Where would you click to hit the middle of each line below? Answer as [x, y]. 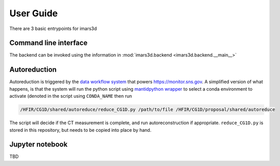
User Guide [34, 13]
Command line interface [48, 43]
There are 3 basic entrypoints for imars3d [53, 29]
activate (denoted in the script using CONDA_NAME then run [71, 96]
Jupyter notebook [38, 144]
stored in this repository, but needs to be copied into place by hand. [80, 130]
